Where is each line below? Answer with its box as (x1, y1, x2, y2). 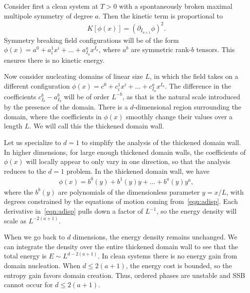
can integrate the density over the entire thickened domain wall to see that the (4, 241, 238, 251)
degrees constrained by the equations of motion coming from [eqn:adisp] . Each (4, 196, 238, 206)
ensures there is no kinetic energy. (4, 55, 105, 65)
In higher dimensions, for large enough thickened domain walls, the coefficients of (4, 146, 246, 157)
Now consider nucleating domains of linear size (4, 71, 143, 81)
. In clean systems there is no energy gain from (97, 251, 237, 261)
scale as (4, 215, 27, 225)
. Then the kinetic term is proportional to (98, 10, 223, 20)
